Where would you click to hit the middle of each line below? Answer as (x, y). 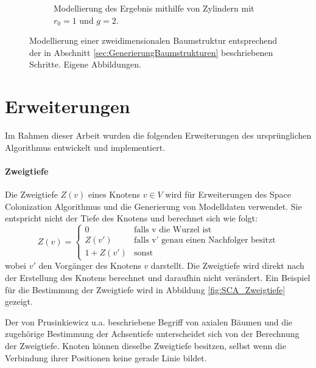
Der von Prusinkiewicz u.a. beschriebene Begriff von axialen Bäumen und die (149, 321)
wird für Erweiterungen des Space (228, 194)
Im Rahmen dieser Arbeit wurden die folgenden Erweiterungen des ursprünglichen (158, 135)
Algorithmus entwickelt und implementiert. (85, 147)
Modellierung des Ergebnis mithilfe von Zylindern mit (154, 8)
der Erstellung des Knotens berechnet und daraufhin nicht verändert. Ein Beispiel (158, 278)
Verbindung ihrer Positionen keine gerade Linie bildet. (106, 357)
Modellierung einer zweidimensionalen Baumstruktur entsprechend (153, 40)
